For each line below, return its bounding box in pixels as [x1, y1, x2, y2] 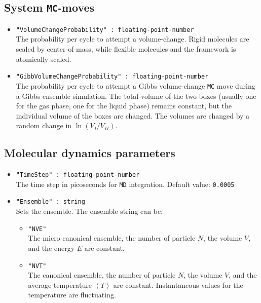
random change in [16, 120, 72, 131]
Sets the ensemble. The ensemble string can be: [16, 206, 163, 216]
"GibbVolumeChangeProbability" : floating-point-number [16, 73, 209, 81]
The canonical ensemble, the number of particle [28, 270, 176, 280]
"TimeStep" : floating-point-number [16, 171, 140, 179]
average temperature [28, 279, 92, 290]
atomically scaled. [16, 53, 71, 64]
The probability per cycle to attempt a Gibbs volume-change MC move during [16, 80, 255, 91]
